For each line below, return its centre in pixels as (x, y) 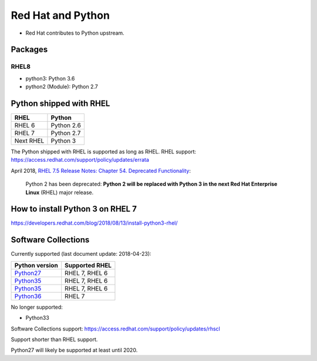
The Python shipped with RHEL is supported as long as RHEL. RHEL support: (104, 152)
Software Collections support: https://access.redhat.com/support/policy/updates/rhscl (115, 329)
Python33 (37, 318)
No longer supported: (37, 307)
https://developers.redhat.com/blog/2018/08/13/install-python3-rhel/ (94, 223)
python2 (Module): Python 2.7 (62, 87)
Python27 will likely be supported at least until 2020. (74, 350)
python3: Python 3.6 (50, 78)
